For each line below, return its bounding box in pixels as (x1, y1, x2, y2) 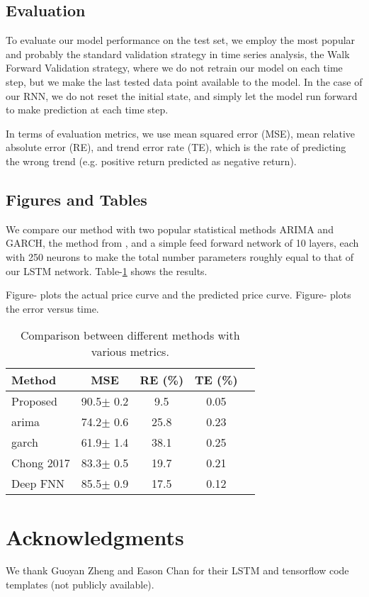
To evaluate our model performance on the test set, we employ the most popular (6, 33, 356, 48)
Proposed (11, 393, 57, 410)
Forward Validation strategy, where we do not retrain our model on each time (6, 60, 343, 75)
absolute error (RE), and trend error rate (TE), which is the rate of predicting (6, 140, 346, 155)
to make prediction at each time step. (6, 102, 169, 117)
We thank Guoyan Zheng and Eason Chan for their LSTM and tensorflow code (6, 563, 349, 578)
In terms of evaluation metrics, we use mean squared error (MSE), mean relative (6, 125, 356, 140)
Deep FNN (11, 475, 65, 492)
